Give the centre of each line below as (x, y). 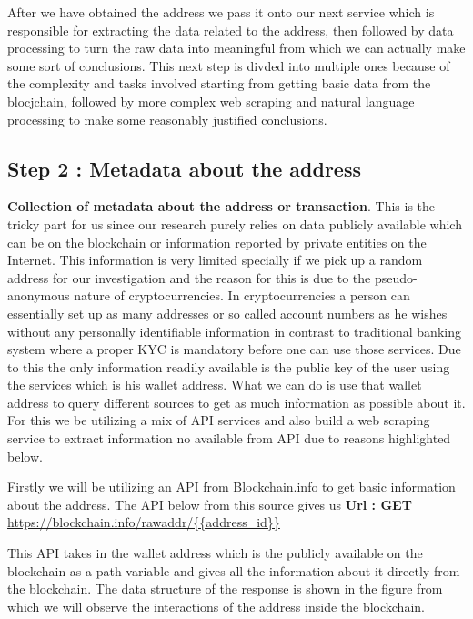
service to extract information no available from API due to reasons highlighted (229, 438)
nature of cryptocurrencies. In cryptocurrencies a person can (242, 295)
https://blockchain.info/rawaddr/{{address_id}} (144, 522)
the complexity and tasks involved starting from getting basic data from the (219, 83)
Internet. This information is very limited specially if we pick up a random (215, 260)
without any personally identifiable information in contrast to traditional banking (234, 331)
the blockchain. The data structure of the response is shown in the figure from (225, 589)
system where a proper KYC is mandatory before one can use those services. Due (234, 349)
